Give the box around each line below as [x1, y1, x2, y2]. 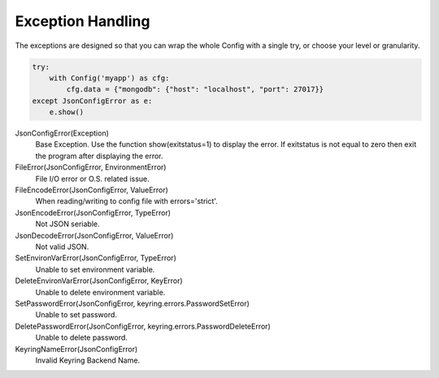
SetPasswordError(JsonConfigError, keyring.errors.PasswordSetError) [15, 299, 250, 308]
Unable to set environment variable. [35, 264, 155, 274]
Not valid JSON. [35, 242, 89, 251]
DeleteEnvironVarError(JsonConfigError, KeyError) [15, 276, 183, 286]
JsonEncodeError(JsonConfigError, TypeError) [15, 208, 171, 217]
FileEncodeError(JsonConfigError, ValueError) [15, 185, 168, 195]
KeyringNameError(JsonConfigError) [15, 344, 138, 354]
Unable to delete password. [35, 333, 128, 342]
